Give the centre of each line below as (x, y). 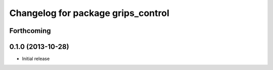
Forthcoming (30, 31)
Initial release (36, 59)
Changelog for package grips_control (89, 13)
